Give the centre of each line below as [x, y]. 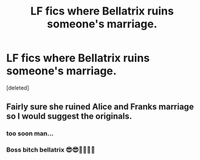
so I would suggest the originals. [69, 116]
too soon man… [30, 133]
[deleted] [18, 88]
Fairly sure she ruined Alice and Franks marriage [100, 107]
